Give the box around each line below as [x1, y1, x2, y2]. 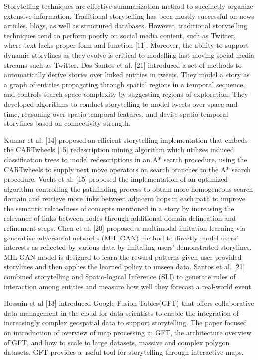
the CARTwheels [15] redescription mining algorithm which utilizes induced [4, 144, 234, 155]
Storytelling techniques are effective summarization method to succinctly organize [4, 1, 253, 11]
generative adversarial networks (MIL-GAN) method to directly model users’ [4, 232, 238, 242]
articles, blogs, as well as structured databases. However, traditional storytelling [4, 20, 247, 31]
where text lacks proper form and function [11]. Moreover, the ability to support [4, 40, 249, 50]
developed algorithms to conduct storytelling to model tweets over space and [4, 98, 238, 109]
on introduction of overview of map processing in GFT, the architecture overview [4, 327, 252, 337]
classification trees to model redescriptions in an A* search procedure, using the [4, 154, 247, 164]
